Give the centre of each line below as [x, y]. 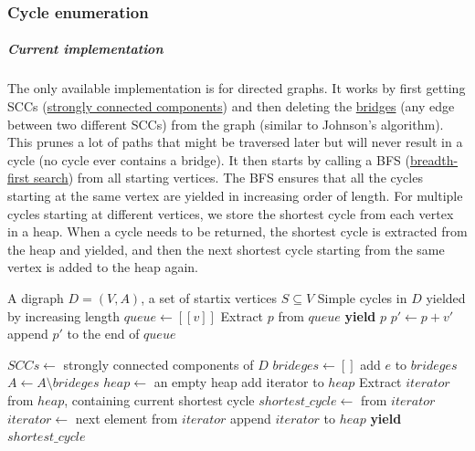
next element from [127, 418]
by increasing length [64, 315]
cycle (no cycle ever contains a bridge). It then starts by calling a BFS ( [209, 159]
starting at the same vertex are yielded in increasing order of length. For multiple [235, 195]
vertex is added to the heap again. [103, 267]
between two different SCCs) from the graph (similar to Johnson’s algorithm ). [226, 124]
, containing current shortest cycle [159, 399]
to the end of [103, 334]
